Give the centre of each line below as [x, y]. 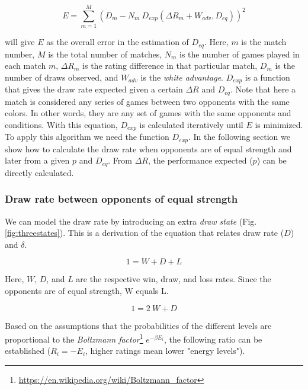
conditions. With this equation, [61, 124]
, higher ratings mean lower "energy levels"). [165, 351]
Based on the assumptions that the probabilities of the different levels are [138, 325]
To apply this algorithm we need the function [87, 137]
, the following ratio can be [213, 339]
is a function [267, 77]
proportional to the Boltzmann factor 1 [74, 338]
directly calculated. [39, 172]
